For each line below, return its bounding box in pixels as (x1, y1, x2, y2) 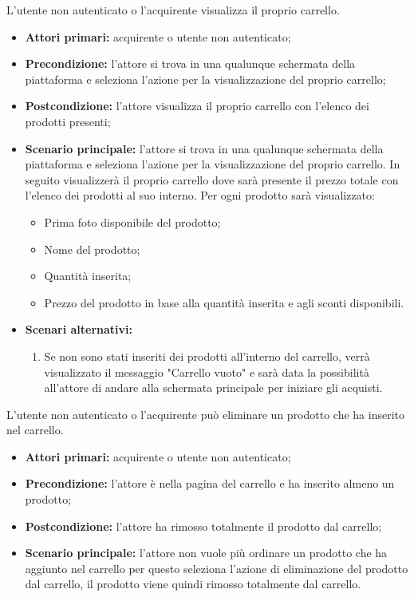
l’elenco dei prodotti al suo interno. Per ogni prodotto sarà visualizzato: (25, 187, 375, 204)
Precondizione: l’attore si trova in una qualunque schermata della (25, 55, 356, 72)
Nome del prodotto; (44, 240, 140, 257)
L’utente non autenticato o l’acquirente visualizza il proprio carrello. (6, 2, 340, 18)
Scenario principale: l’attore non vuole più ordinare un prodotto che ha (25, 544, 388, 561)
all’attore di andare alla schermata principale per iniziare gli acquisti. (44, 379, 383, 396)
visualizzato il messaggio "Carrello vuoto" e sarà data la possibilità (44, 363, 369, 380)
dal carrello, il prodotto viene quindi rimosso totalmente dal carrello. (25, 575, 361, 592)
